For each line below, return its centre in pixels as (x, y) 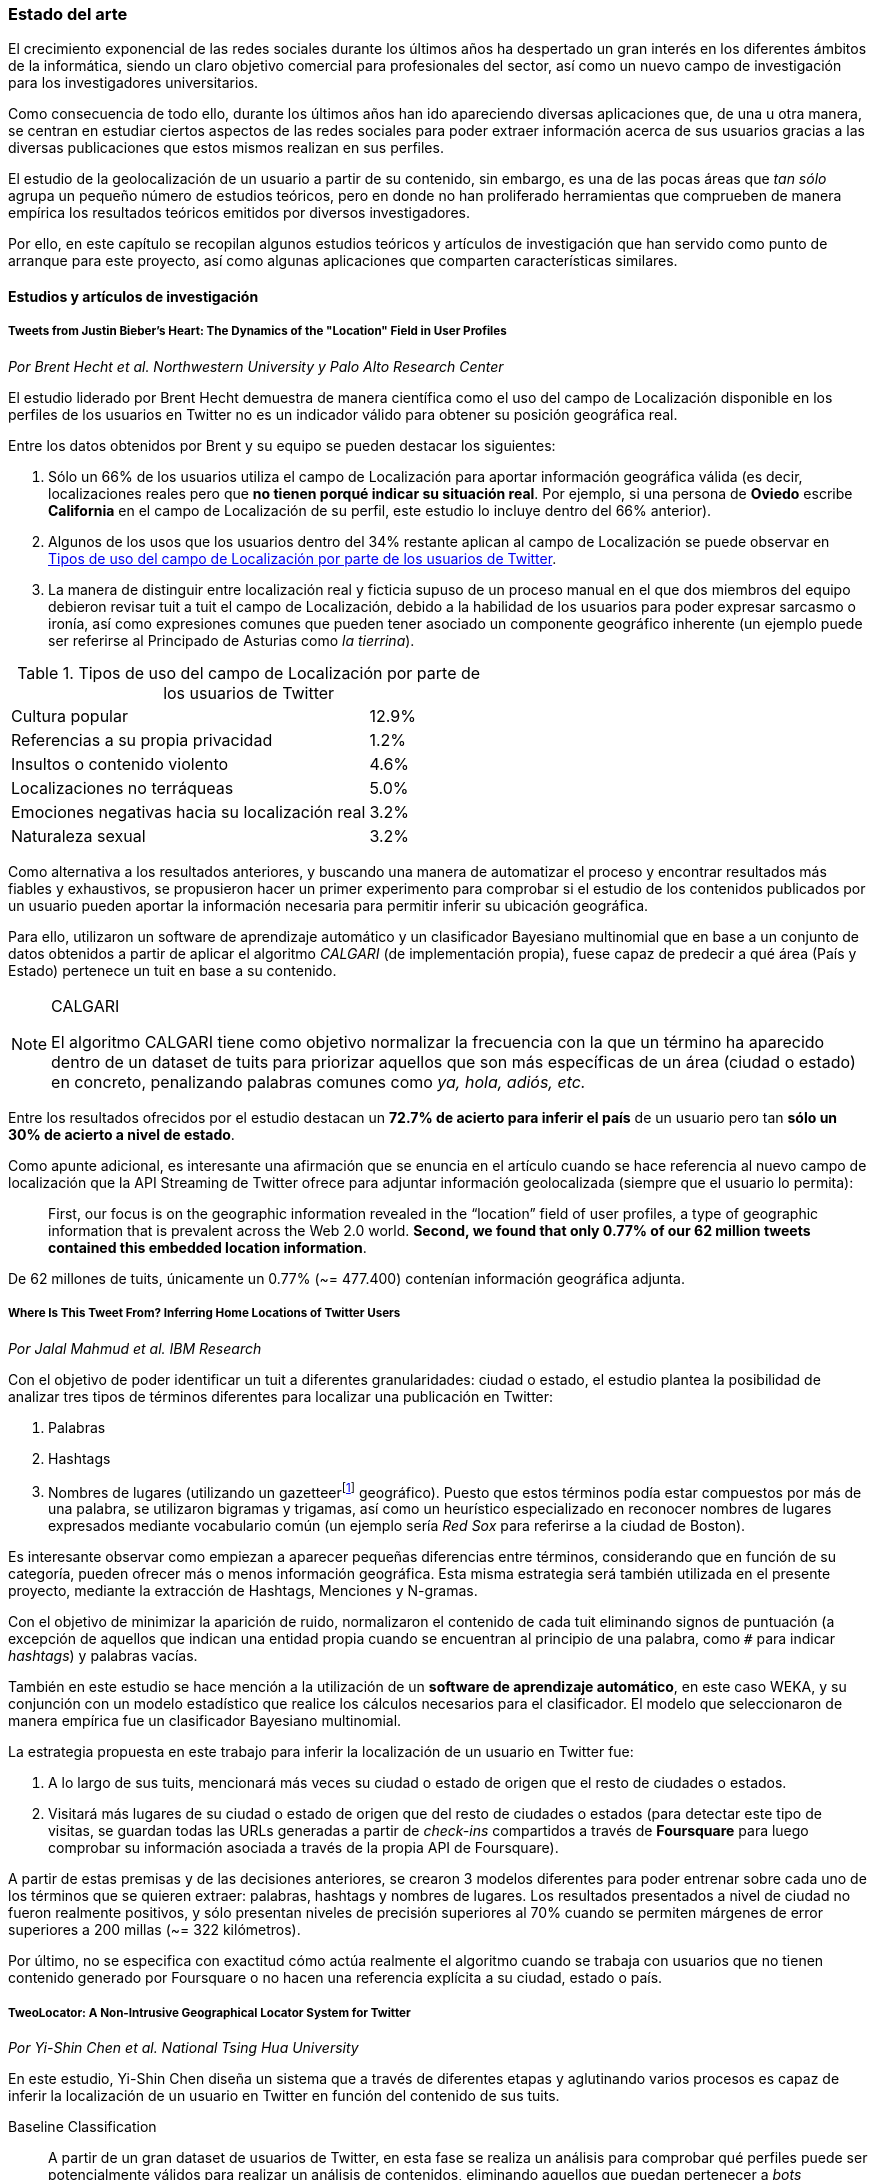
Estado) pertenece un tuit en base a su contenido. (172, 970)
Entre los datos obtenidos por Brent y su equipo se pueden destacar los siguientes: (282, 445)
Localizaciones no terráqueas (122, 787)
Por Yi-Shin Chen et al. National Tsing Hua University (183, 2047)
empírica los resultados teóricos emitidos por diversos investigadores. (239, 213)
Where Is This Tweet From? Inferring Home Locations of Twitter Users (204, 1313)
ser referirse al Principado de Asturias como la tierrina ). (231, 640)
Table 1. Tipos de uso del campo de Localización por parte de (249, 672)
